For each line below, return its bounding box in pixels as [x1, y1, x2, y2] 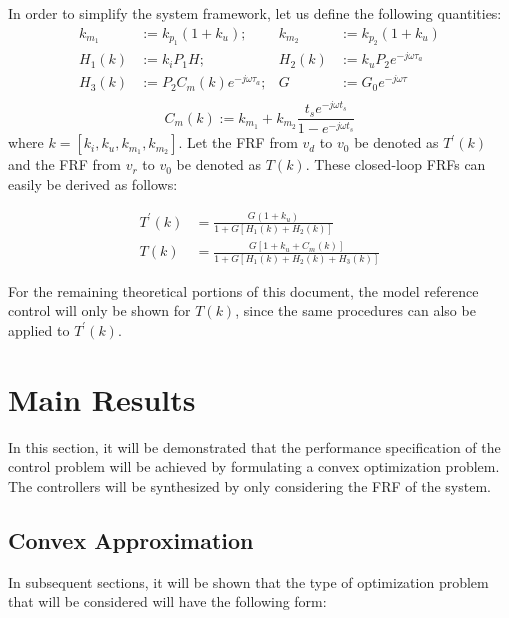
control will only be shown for [8, 300, 191, 321]
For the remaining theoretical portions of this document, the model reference [8, 280, 479, 301]
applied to [8, 319, 70, 340]
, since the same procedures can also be [235, 300, 476, 321]
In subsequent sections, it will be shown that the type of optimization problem [8, 571, 489, 592]
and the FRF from [8, 154, 122, 175]
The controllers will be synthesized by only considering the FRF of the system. [8, 475, 491, 496]
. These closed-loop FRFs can [305, 154, 486, 175]
